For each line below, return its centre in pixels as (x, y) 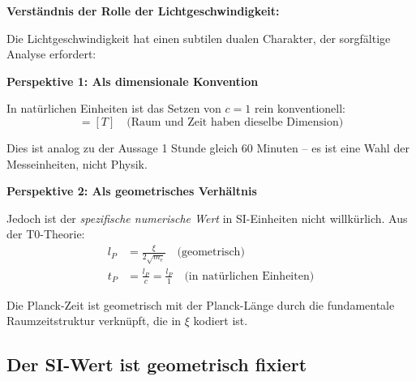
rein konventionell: (300, 108)
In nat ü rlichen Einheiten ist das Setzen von (114, 108)
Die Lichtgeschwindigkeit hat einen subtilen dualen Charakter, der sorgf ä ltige (199, 38)
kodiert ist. (221, 321)
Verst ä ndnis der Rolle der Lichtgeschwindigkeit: (143, 11)
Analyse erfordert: (51, 54)
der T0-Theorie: (46, 234)
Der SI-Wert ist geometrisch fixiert (157, 364)
